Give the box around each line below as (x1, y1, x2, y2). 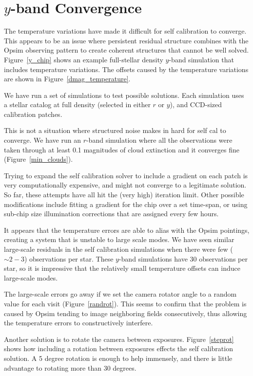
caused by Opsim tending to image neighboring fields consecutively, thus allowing (4, 308, 247, 318)
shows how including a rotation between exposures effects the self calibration (4, 343, 233, 354)
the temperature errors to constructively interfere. (4, 318, 153, 328)
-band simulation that (169, 54, 234, 64)
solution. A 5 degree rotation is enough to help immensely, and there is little (4, 353, 233, 363)
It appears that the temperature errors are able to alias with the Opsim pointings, (4, 225, 250, 235)
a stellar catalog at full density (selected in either (4, 99, 151, 110)
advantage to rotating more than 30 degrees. (4, 362, 136, 373)
